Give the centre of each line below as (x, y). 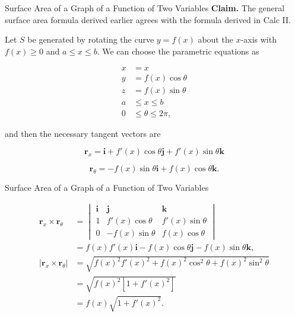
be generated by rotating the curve (91, 39)
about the (215, 39)
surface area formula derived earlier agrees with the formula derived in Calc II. (148, 19)
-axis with (258, 39)
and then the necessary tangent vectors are (83, 133)
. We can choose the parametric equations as (178, 51)
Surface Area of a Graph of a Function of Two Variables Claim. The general (145, 8)
